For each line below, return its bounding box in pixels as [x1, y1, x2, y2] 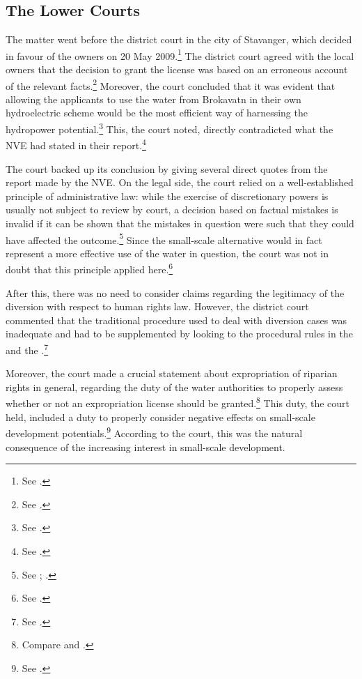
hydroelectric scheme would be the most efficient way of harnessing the [6, 105, 308, 120]
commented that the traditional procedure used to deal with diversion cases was [6, 312, 347, 327]
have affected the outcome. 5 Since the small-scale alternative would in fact [6, 230, 322, 247]
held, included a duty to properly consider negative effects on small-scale [6, 409, 315, 424]
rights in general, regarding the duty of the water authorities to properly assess [6, 379, 343, 394]
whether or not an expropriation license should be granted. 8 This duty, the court [6, 394, 350, 411]
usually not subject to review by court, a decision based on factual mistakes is [6, 202, 338, 217]
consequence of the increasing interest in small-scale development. [6, 439, 285, 454]
